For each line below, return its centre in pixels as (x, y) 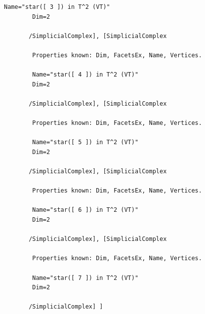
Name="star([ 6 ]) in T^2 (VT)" (85, 210)
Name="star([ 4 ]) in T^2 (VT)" (85, 75)
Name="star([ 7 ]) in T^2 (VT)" (85, 278)
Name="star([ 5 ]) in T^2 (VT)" (85, 142)
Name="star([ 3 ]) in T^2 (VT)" (57, 7)
